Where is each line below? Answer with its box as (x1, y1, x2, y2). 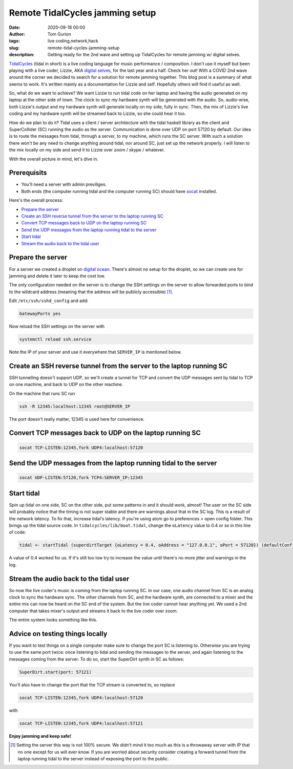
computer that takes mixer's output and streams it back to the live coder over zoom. (9, 608, 178, 614)
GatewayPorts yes (19, 311, 61, 317)
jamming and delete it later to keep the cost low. (9, 273, 105, 278)
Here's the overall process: (9, 197, 63, 203)
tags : (9, 38, 20, 44)
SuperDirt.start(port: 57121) (19, 669, 92, 675)
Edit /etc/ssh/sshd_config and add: (9, 298, 89, 304)
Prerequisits (9, 169, 47, 177)
